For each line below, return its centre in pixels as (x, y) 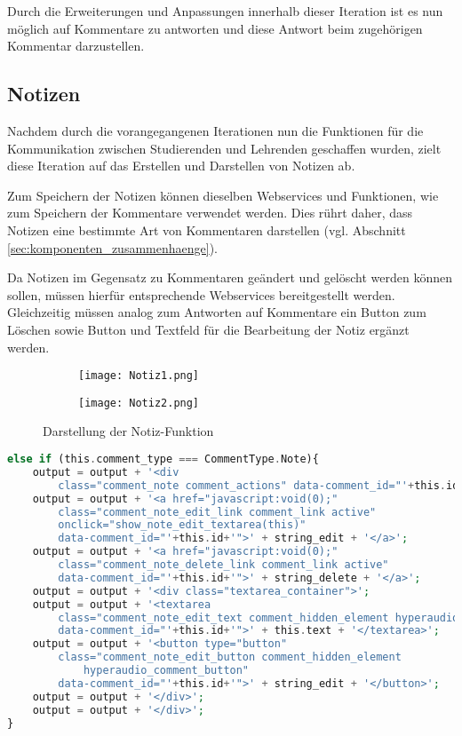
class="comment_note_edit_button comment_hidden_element (230, 657)
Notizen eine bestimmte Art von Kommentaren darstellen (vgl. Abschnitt (207, 230)
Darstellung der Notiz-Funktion (128, 431)
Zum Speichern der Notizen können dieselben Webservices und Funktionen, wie (223, 195)
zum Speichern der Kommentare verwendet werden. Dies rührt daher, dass (210, 213)
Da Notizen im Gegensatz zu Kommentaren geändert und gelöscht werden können (230, 277)
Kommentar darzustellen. (76, 46)
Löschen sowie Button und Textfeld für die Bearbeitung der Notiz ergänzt (208, 329)
